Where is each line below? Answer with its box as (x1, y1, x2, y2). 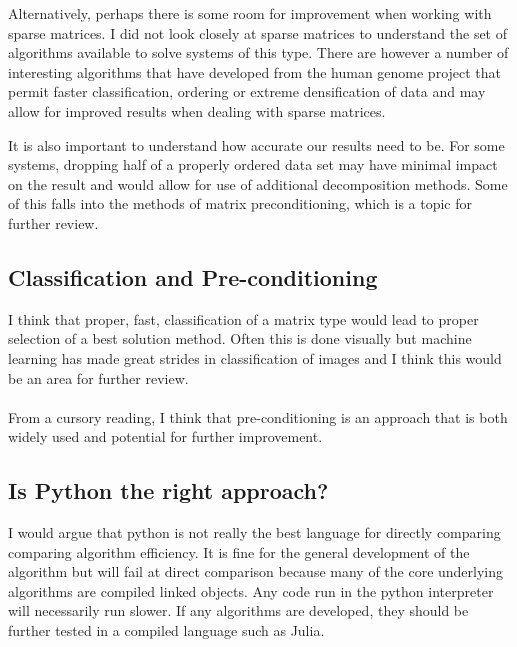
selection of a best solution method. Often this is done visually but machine (8, 328, 472, 349)
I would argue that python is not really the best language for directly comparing (8, 522, 501, 543)
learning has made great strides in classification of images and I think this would (8, 347, 502, 368)
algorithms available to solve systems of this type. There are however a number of (8, 42, 509, 63)
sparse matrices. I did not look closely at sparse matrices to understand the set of (8, 22, 507, 43)
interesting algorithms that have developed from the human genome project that (8, 61, 502, 82)
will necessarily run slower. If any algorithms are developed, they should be (8, 600, 469, 621)
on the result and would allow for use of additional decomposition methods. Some (8, 173, 508, 194)
